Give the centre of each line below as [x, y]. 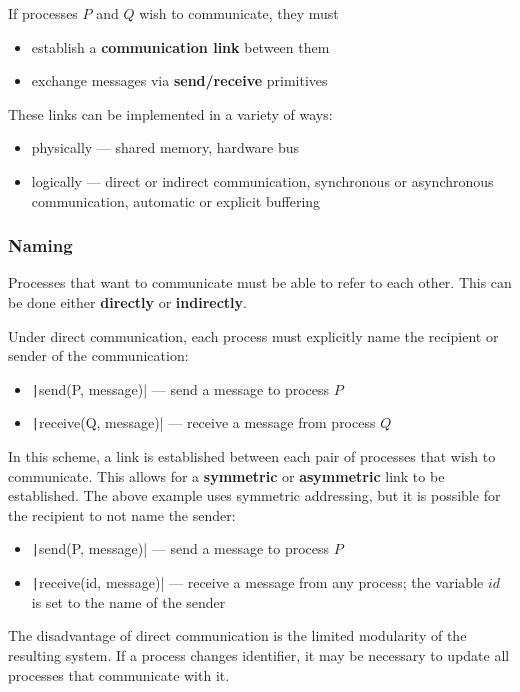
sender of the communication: [98, 355]
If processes [43, 13]
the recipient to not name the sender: [122, 514]
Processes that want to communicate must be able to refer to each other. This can [260, 282]
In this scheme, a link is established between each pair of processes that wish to [252, 456]
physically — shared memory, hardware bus [165, 147]
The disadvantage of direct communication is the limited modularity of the [237, 635]
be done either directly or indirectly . [127, 301]
